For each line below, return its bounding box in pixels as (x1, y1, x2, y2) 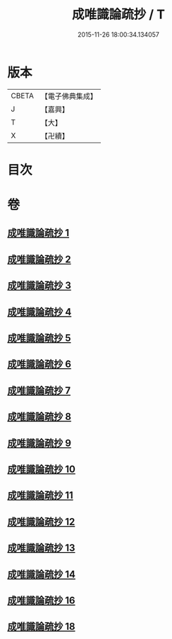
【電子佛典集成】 (40, 91, 97, 101)
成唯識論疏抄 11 (7, 489, 74, 502)
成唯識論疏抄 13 (7, 542, 75, 554)
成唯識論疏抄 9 (7, 437, 72, 449)
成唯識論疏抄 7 (7, 385, 71, 397)
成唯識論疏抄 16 (7, 594, 75, 606)
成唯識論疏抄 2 (7, 253, 72, 265)
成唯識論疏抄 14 (7, 568, 76, 580)
